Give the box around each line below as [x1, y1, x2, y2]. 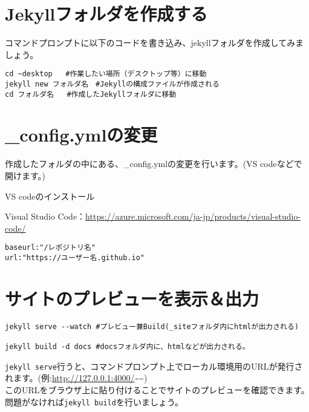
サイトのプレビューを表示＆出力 [5, 286, 259, 310]
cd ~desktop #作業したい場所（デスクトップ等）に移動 [5, 70, 207, 79]
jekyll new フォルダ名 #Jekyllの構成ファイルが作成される [5, 79, 220, 88]
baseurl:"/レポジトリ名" [5, 243, 96, 252]
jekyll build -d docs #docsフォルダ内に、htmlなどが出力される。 [5, 342, 250, 352]
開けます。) [5, 169, 46, 181]
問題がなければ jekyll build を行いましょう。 [5, 395, 180, 408]
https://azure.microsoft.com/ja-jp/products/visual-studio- [85, 210, 301, 223]
